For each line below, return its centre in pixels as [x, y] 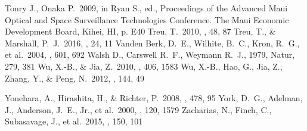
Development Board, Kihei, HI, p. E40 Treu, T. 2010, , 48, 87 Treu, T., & [140, 31]
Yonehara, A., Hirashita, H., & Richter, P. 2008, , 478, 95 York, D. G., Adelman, [154, 98]
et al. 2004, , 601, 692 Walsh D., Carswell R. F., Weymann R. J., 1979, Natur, [150, 54]
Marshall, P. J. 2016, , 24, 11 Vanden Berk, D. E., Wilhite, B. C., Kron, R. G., [152, 43]
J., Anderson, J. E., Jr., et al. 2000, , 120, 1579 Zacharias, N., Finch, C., [138, 109]
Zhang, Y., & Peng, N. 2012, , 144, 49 [75, 78]
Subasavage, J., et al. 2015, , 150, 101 [74, 121]
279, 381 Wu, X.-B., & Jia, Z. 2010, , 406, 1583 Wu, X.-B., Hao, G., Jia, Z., [144, 66]
